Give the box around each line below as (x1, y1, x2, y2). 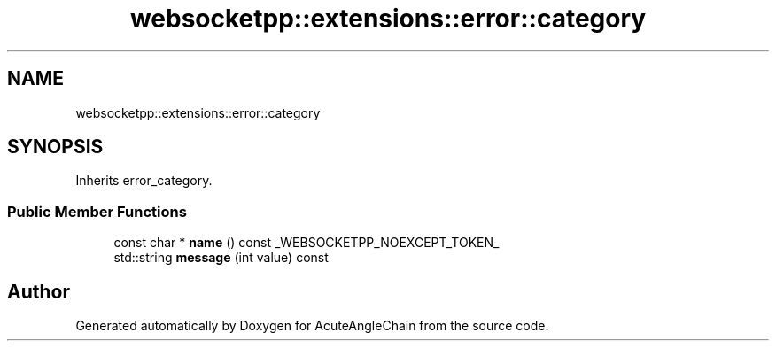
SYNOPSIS (7, 135, 104, 159)
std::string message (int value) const (113, 250, 329, 266)
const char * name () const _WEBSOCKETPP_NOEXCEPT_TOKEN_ (113, 235, 500, 251)
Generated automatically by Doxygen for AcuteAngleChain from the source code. (75, 318, 549, 334)
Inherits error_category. (75, 173, 213, 189)
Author (7, 280, 70, 303)
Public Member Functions (7, 202, 187, 220)
